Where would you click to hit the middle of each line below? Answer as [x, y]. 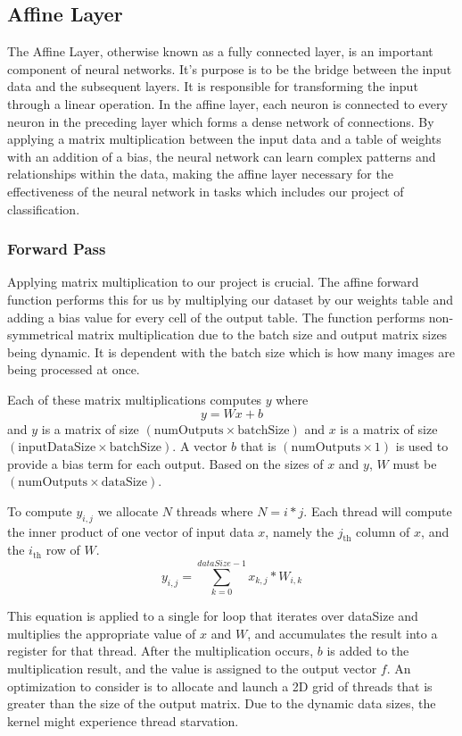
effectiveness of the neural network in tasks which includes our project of [206, 191]
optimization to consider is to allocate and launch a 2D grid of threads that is [220, 686]
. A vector [200, 446]
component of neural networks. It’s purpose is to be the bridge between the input [230, 68]
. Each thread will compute [378, 510]
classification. [44, 209]
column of [383, 531]
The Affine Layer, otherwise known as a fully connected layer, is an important [220, 51]
